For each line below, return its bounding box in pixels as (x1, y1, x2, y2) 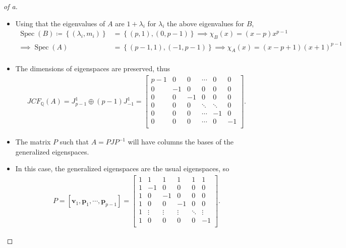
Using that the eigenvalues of (15, 18, 105, 28)
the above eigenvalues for (167, 18, 244, 28)
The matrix (15, 136, 51, 147)
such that (60, 136, 89, 147)
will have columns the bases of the (128, 136, 234, 147)
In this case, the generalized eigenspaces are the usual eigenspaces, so (15, 163, 229, 174)
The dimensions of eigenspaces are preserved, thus (15, 63, 170, 74)
